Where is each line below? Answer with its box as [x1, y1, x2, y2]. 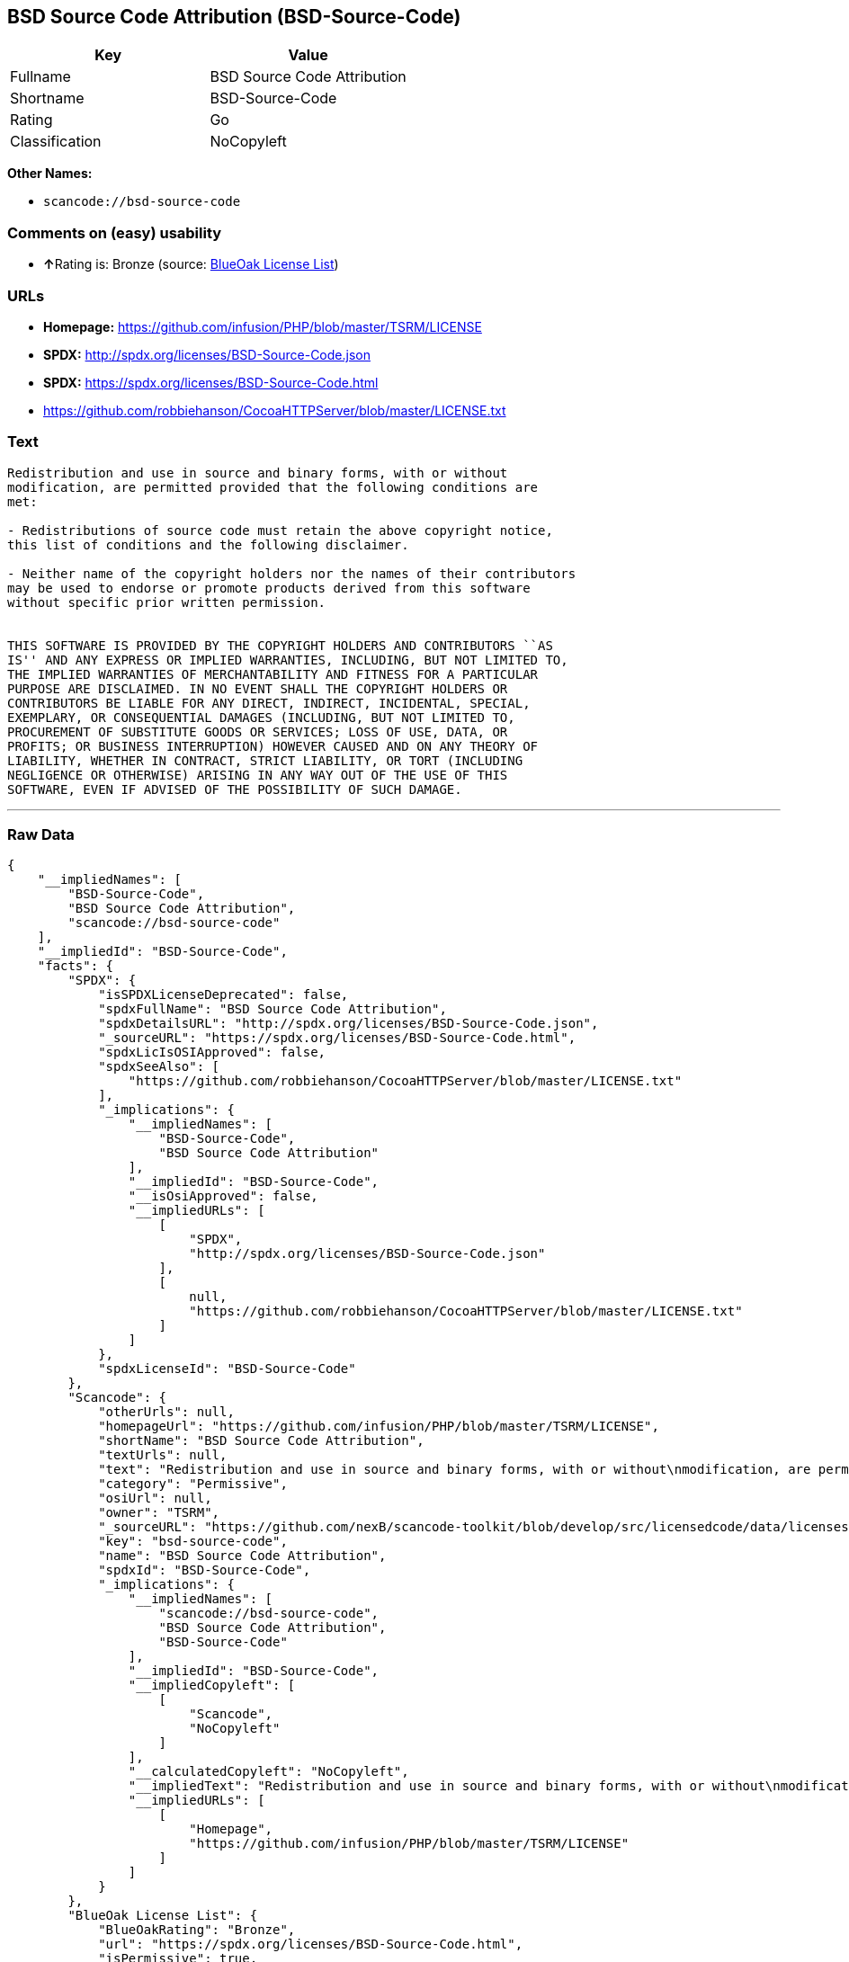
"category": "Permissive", [98, 1476, 288, 1492]
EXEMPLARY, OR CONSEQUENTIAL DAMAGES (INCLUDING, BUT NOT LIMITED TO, [7, 709, 515, 725]
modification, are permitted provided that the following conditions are [7, 479, 539, 495]
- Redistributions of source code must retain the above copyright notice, [7, 522, 553, 538]
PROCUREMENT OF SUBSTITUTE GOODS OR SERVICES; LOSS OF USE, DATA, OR [7, 724, 508, 739]
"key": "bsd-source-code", [98, 1534, 288, 1549]
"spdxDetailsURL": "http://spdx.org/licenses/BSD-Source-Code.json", [98, 1016, 599, 1031]
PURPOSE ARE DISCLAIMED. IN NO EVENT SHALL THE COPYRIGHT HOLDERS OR [7, 681, 508, 696]
